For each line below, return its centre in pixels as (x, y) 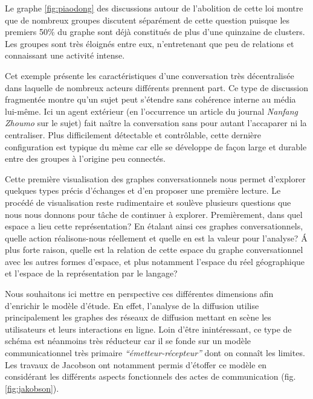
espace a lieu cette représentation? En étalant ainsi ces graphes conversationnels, (154, 226)
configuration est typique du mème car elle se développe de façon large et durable (156, 146)
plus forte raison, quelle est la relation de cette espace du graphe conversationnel (154, 250)
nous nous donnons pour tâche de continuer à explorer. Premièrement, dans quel (154, 214)
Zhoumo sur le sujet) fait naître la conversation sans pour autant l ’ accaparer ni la (156, 123)
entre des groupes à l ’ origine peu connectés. (85, 158)
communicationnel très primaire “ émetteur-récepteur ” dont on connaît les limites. (155, 353)
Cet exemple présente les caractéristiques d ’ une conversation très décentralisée (150, 75)
